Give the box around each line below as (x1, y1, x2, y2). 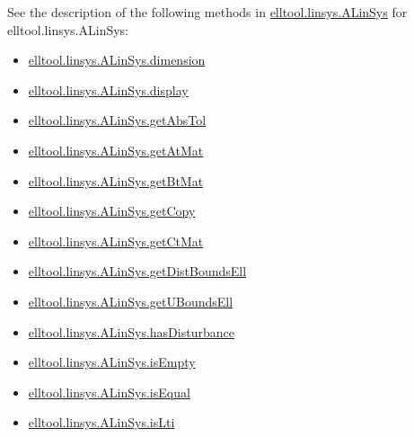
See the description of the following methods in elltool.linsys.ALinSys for (7, 3, 408, 21)
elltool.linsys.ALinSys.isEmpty (28, 352, 196, 371)
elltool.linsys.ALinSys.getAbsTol (28, 111, 207, 129)
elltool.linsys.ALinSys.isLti (28, 413, 175, 432)
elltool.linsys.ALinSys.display (28, 80, 189, 99)
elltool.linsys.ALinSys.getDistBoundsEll (28, 262, 247, 281)
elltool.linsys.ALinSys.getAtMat (28, 140, 204, 159)
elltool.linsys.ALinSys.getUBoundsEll (28, 291, 233, 310)
